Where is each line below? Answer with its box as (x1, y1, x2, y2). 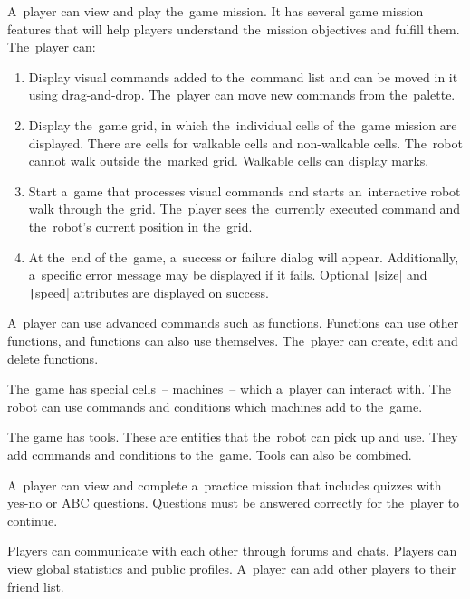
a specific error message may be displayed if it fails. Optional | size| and (28, 265, 427, 284)
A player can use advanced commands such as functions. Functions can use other (7, 313, 459, 332)
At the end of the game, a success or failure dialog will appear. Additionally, (28, 247, 459, 266)
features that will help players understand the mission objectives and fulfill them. (7, 19, 460, 38)
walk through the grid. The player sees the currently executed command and (28, 199, 461, 218)
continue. (7, 510, 58, 529)
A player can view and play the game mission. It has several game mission (7, 2, 424, 20)
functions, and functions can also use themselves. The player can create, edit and (7, 331, 458, 350)
